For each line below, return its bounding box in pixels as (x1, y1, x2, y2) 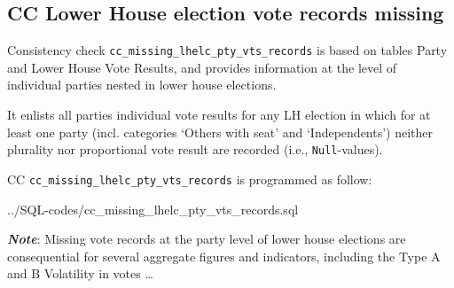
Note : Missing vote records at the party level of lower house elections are (7, 230, 406, 248)
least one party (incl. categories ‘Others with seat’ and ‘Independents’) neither (7, 122, 434, 141)
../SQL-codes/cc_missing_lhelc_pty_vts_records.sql (7, 199, 299, 218)
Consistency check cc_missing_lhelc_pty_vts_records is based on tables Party (7, 41, 448, 59)
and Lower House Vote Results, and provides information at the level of (7, 58, 397, 76)
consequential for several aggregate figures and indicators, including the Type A (7, 246, 441, 265)
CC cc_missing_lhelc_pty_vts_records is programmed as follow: (7, 169, 372, 188)
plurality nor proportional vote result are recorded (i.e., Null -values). (7, 140, 383, 159)
